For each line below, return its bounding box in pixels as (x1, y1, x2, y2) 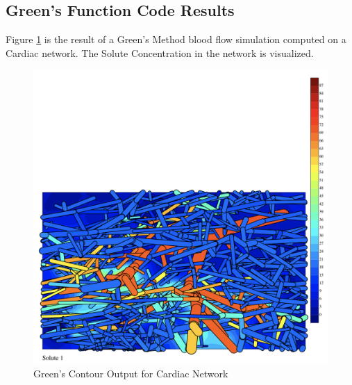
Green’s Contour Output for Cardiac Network (33, 366, 228, 381)
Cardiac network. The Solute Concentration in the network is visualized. (6, 45, 314, 60)
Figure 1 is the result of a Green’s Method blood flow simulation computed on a (6, 32, 346, 47)
